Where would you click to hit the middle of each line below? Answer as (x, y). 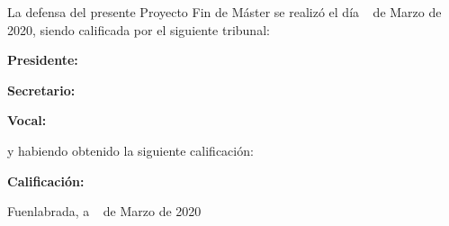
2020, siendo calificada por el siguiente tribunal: (139, 29)
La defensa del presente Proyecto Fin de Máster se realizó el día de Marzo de (224, 12)
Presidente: (43, 60)
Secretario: (41, 90)
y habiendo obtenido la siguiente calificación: (130, 150)
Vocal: (27, 120)
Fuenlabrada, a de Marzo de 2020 (104, 211)
